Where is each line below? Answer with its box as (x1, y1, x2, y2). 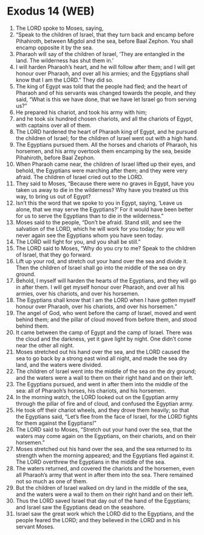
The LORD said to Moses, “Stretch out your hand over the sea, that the (15, 425, 192, 433)
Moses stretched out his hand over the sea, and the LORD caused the (15, 348, 190, 355)
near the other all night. (15, 341, 75, 349)
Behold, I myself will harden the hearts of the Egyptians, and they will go (15, 277, 197, 284)
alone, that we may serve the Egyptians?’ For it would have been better (15, 205, 194, 213)
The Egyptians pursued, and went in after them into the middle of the (15, 380, 188, 388)
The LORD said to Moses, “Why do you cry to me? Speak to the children (15, 244, 196, 252)
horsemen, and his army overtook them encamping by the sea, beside (15, 147, 191, 155)
